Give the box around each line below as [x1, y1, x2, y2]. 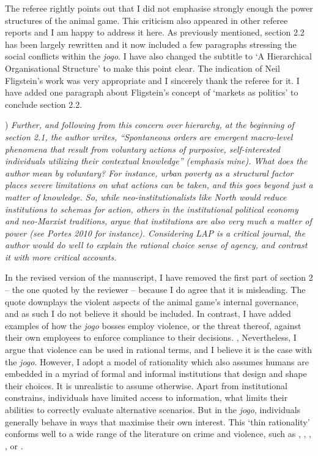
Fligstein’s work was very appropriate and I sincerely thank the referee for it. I [5, 74, 300, 86]
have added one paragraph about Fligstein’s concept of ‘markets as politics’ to [5, 86, 298, 99]
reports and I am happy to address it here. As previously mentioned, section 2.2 [5, 26, 305, 39]
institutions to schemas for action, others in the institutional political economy [5, 202, 298, 215]
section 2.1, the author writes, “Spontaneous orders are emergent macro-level [5, 130, 293, 143]
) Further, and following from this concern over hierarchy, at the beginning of [5, 118, 294, 131]
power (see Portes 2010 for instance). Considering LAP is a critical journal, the [5, 226, 306, 239]
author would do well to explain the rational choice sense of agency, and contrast [5, 238, 308, 251]
